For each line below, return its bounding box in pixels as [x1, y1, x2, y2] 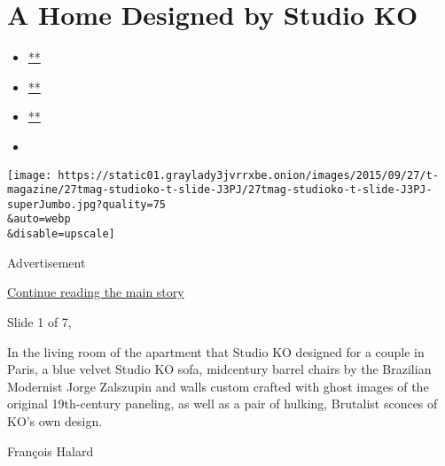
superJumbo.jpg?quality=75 [7, 198, 166, 211]
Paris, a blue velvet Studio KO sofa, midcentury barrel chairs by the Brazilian [7, 360, 432, 378]
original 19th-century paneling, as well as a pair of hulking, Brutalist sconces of [7, 394, 438, 413]
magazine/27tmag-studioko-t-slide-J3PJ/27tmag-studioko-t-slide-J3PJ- [7, 183, 433, 197]
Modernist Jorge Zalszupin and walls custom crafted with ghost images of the [7, 377, 429, 395]
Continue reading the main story [7, 283, 184, 301]
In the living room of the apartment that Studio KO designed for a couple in [7, 342, 425, 361]
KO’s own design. [7, 411, 103, 430]
